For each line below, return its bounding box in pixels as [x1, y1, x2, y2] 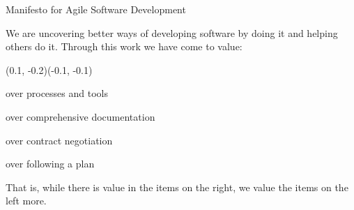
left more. [6, 193, 47, 208]
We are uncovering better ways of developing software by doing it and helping [6, 25, 338, 40]
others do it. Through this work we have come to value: [6, 39, 243, 54]
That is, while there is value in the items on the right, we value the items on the [6, 179, 348, 194]
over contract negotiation [6, 133, 113, 147]
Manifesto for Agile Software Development [6, 2, 186, 16]
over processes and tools [6, 86, 108, 100]
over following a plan [6, 156, 95, 171]
